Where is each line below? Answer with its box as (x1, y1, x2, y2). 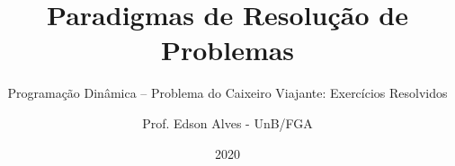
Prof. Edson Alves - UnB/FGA (142, 113, 313, 132)
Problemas (160, 31, 295, 68)
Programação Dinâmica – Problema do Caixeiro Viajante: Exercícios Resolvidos (7, 83, 448, 102)
